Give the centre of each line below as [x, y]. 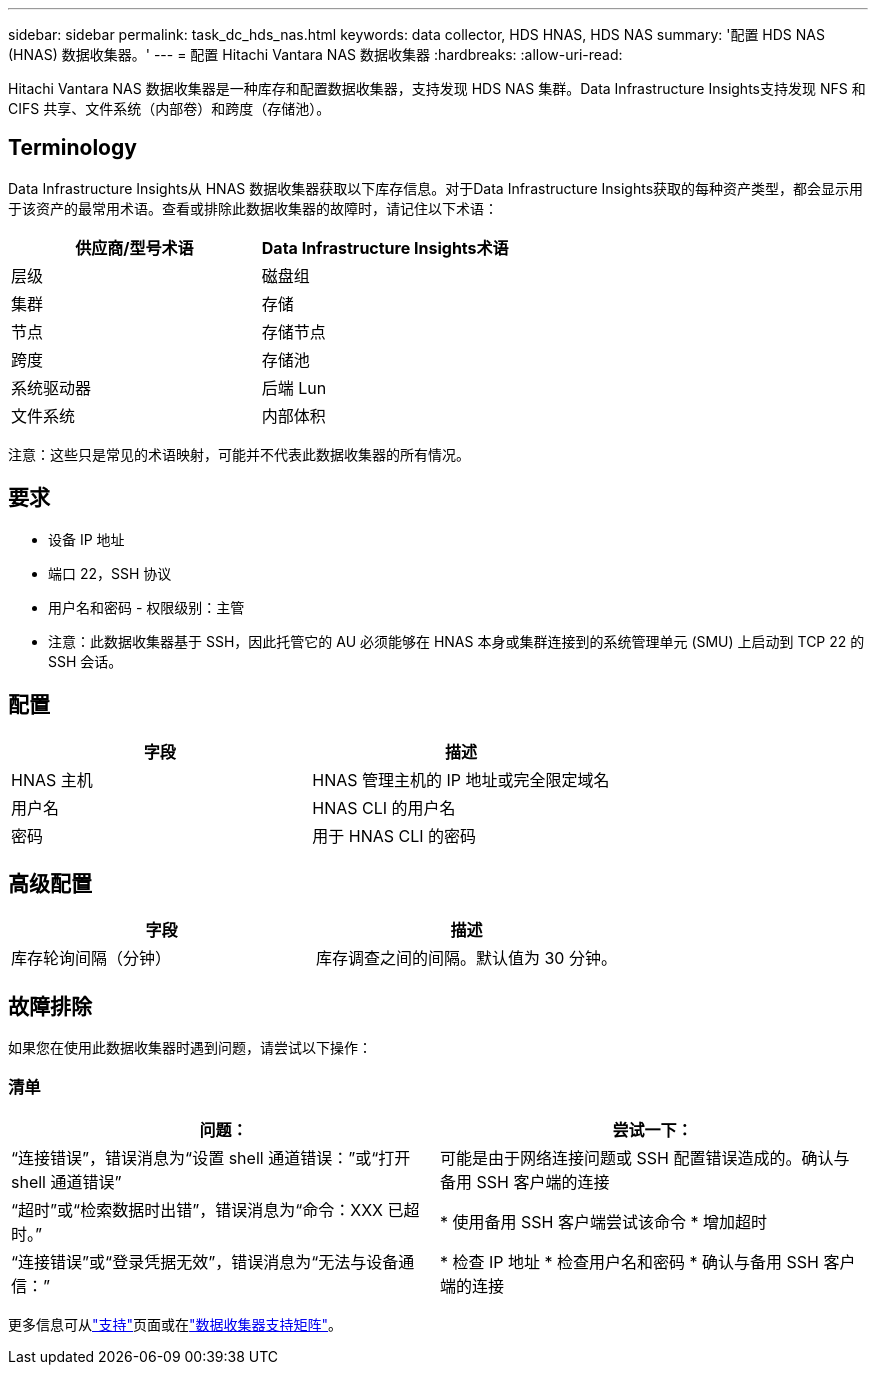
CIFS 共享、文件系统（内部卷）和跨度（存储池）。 [169, 108]
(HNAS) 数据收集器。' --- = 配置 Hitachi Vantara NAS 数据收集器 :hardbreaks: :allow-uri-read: [315, 54]
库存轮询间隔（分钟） [91, 958]
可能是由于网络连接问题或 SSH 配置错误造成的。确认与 [645, 1157]
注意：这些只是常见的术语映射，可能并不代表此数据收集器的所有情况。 [239, 454]
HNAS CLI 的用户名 [384, 807]
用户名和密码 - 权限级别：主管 [146, 607]
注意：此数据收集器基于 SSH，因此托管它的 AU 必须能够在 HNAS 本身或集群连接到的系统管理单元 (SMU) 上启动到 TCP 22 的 [456, 641]
